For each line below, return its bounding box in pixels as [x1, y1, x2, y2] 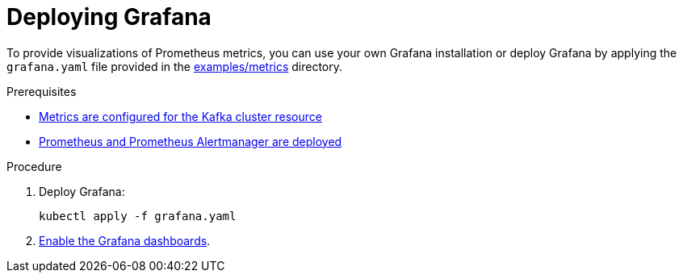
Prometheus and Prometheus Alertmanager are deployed [39, 134, 342, 148]
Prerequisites [6, 84, 77, 98]
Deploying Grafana [6, 3, 212, 31]
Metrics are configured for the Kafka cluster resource [39, 109, 322, 123]
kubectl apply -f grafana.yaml [39, 209, 237, 223]
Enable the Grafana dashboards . [39, 233, 211, 248]
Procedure [6, 159, 62, 173]
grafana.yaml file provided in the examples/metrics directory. [6, 59, 343, 73]
